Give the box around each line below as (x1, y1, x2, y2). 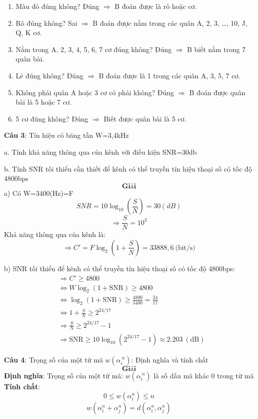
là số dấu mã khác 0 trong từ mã (153, 370, 254, 380)
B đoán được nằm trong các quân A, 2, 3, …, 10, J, (92, 17, 248, 28)
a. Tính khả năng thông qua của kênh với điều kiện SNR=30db (4, 146, 197, 157)
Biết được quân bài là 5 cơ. (103, 113, 187, 123)
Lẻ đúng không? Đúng (15, 70, 83, 80)
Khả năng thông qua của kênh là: (4, 229, 106, 239)
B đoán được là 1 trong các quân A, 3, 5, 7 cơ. (99, 70, 240, 80)
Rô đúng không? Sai (15, 17, 77, 28)
